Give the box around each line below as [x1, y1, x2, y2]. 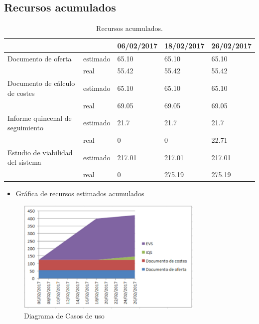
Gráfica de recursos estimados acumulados [15, 188, 144, 199]
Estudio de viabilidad [7, 147, 73, 157]
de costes [7, 87, 35, 98]
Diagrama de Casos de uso [24, 311, 105, 321]
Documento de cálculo [7, 78, 75, 88]
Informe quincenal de [7, 112, 72, 123]
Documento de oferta [7, 53, 72, 63]
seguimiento [7, 122, 44, 133]
